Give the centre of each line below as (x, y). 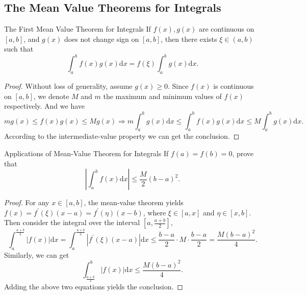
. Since (178, 86)
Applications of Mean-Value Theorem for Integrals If (86, 153)
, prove (243, 153)
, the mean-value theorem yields (134, 202)
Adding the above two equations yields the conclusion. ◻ (94, 287)
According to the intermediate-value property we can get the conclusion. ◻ (122, 136)
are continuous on (226, 29)
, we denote (51, 96)
